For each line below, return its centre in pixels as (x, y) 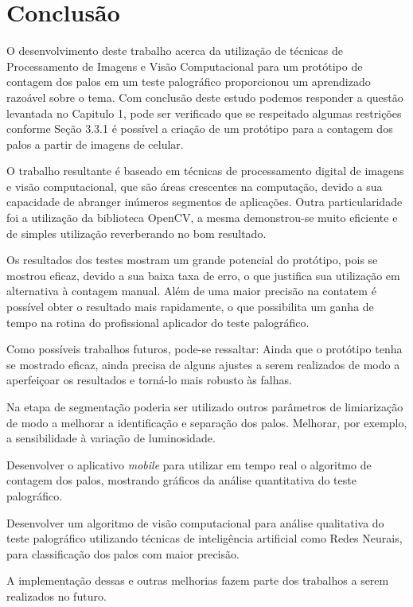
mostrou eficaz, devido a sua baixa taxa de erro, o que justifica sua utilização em (203, 275)
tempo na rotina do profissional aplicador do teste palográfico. (158, 322)
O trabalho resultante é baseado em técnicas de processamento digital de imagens (205, 171)
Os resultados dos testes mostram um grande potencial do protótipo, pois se (192, 260)
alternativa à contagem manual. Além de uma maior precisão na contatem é (191, 291)
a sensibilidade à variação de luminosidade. (111, 438)
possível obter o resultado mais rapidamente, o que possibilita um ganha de (190, 307)
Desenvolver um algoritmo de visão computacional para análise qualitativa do (195, 522)
